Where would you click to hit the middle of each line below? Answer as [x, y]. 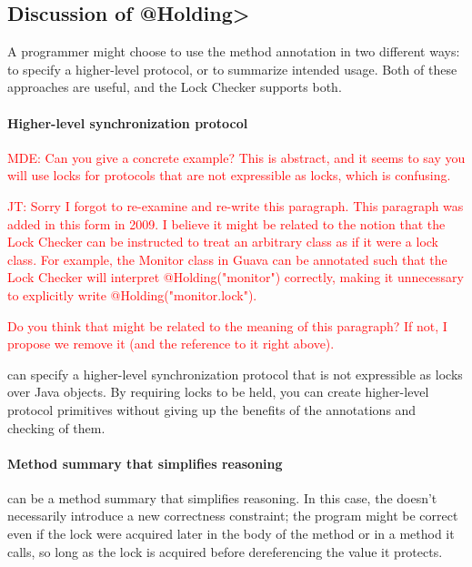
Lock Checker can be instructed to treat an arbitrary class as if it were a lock [223, 242]
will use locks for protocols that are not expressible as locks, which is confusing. [229, 175]
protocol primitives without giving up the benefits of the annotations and [212, 409]
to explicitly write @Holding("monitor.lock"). [132, 294]
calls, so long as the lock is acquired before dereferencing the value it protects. [225, 551]
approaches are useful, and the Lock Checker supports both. [175, 87]
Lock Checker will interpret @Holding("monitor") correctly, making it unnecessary [236, 277]
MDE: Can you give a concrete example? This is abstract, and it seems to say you [236, 157]
